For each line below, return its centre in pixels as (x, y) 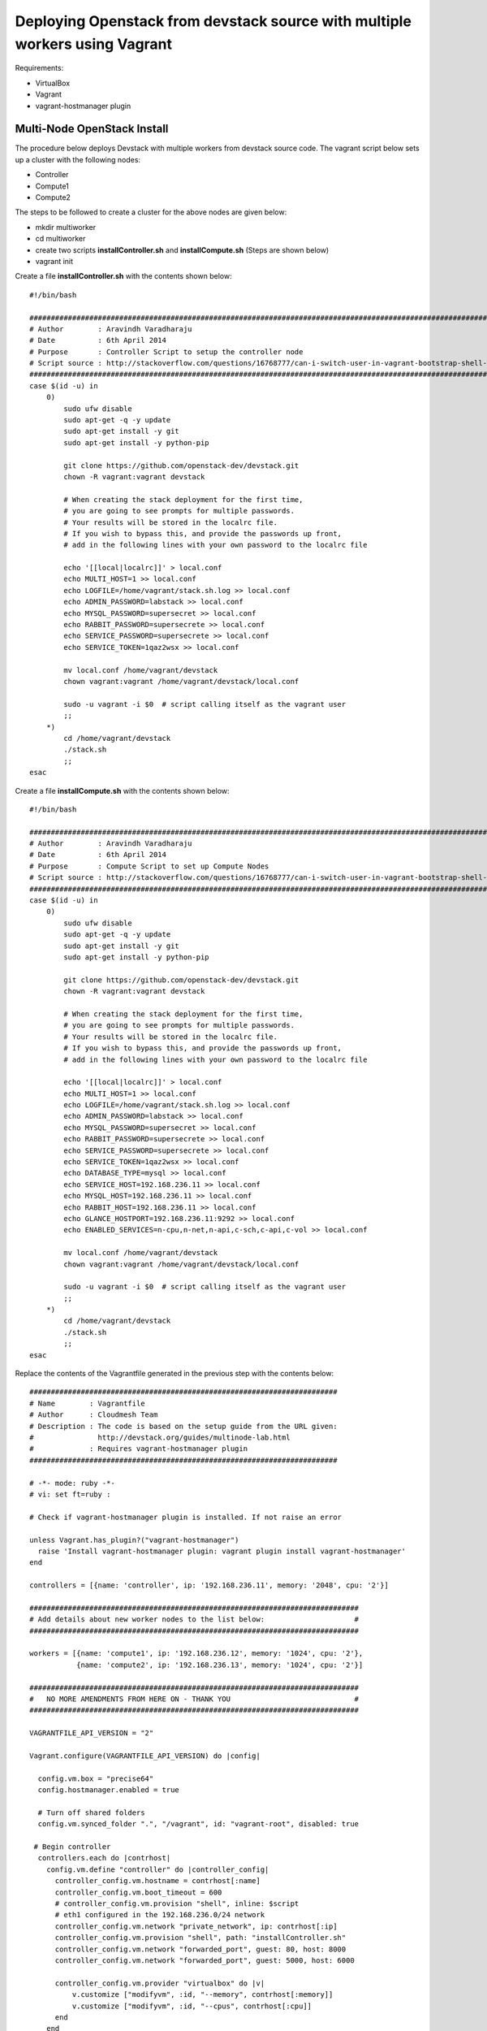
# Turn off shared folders (91, 1812)
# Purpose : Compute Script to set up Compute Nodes (149, 866)
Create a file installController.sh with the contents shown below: (123, 276)
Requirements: (39, 68)
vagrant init (54, 261)
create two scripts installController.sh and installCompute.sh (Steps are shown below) (182, 250)
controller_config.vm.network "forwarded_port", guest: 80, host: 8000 (200, 1949)
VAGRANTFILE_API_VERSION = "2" (92, 1733)
